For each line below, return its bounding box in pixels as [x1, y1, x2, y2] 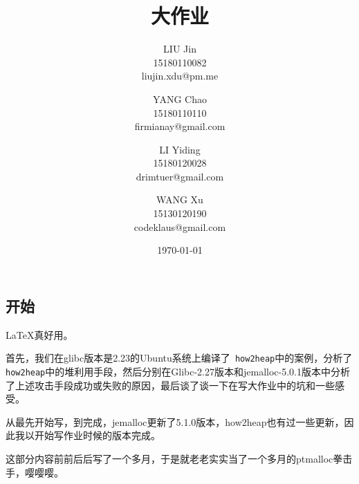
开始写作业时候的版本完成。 [34, 428, 160, 443]
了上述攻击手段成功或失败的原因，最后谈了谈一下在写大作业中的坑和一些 [6, 378, 335, 392]
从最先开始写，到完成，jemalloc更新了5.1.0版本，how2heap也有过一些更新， [6, 414, 344, 429]
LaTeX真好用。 [6, 327, 73, 342]
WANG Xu [156, 192, 203, 207]
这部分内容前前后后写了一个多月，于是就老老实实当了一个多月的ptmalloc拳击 [6, 451, 353, 465]
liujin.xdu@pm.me [141, 68, 219, 83]
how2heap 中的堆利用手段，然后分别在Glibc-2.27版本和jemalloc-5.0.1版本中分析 [6, 364, 350, 378]
